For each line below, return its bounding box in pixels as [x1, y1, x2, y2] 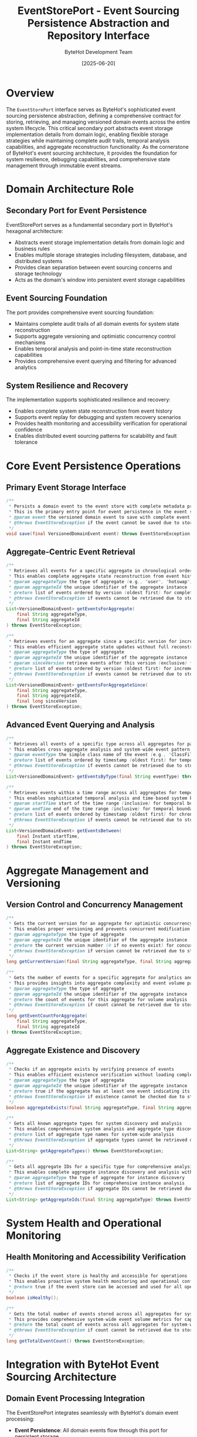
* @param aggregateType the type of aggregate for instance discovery [8, 1175, 185, 1181]
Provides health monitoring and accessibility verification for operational [14, 420, 188, 427]
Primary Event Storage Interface [6, 482, 127, 492]
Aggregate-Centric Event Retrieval [6, 547, 135, 557]
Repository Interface [47, 29, 150, 42]
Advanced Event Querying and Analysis [6, 720, 155, 730]
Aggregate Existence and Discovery [6, 1046, 141, 1055]
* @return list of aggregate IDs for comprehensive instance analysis [8, 1180, 185, 1186]
